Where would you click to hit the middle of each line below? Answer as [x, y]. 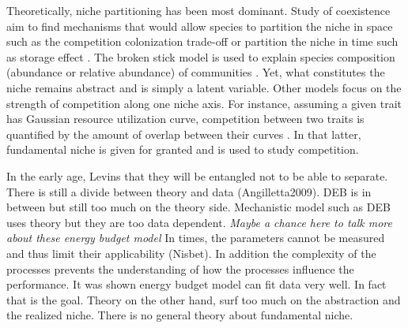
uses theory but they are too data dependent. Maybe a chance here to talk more [199, 222]
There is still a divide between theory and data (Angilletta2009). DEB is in [189, 191]
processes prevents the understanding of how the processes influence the [180, 268]
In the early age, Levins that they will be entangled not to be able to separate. [197, 175]
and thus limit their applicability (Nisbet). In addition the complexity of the [191, 253]
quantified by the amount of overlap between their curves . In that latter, [184, 134]
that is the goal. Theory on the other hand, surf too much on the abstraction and [204, 299]
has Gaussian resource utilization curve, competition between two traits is [185, 119]
